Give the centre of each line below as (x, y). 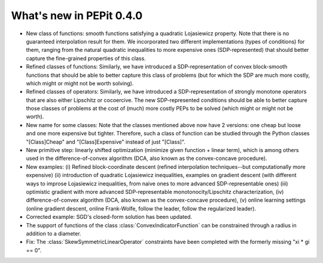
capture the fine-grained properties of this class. (86, 58)
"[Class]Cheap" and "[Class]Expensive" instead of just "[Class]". (106, 142)
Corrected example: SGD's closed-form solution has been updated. (109, 217)
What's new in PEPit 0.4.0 (77, 16)
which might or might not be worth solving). (80, 83)
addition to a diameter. (54, 233)
